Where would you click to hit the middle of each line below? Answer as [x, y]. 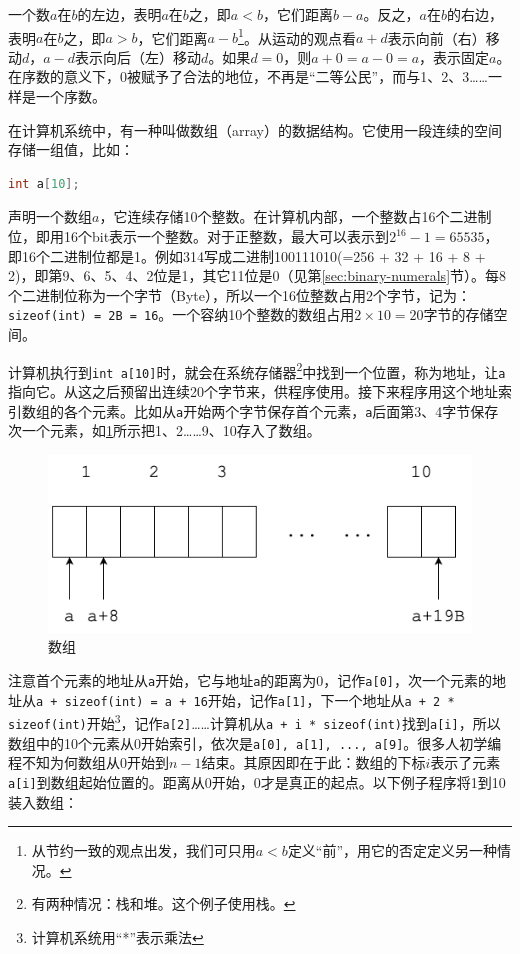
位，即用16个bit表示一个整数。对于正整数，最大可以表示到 [199, 236]
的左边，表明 [119, 14]
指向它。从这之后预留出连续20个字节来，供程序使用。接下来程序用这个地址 [253, 390]
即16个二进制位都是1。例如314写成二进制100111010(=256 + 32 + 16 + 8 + [247, 255]
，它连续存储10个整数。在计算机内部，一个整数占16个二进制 [295, 216]
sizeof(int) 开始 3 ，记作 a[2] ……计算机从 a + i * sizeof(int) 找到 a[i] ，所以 [254, 722]
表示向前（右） [436, 37]
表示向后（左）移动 [138, 56]
